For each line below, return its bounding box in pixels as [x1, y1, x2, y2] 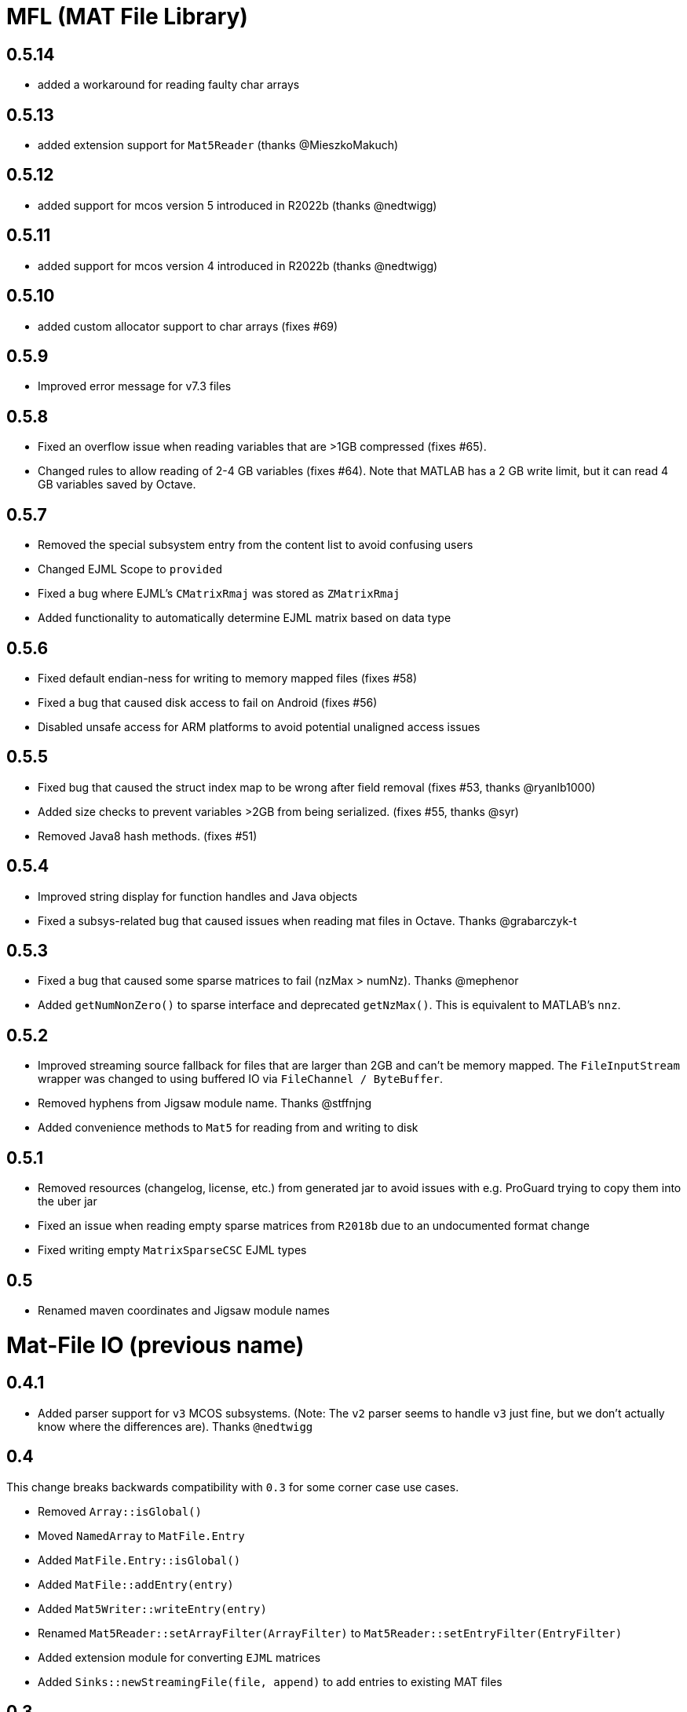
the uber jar [38, 1194, 97, 1209]
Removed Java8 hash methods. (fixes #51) [38, 829, 258, 843]
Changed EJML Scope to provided [38, 562, 223, 576]
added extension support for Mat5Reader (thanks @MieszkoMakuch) [38, 138, 399, 152]
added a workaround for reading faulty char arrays [38, 78, 300, 92]
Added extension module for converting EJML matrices [38, 1650, 321, 1664]
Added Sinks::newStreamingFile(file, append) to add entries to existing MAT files [38, 1674, 502, 1688]
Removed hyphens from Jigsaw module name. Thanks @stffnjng [38, 1096, 372, 1110]
